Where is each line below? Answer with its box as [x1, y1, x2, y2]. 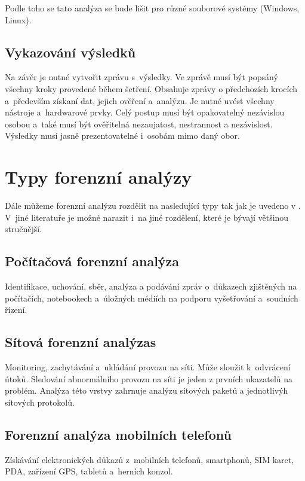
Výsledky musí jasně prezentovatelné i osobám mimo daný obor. [5, 129, 240, 142]
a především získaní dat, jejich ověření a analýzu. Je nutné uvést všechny [5, 94, 275, 106]
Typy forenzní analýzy [5, 165, 192, 189]
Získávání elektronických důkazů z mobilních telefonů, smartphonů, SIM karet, [5, 453, 294, 465]
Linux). [5, 13, 32, 26]
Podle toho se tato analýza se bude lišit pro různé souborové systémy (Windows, [5, 2, 300, 14]
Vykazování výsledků [5, 42, 136, 61]
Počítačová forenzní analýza [5, 252, 180, 270]
